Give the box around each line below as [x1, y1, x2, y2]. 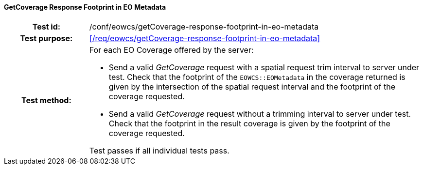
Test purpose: [20, 33, 73, 43]
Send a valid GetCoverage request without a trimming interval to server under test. [108, 108, 411, 119]
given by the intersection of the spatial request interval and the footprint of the [108, 81, 396, 92]
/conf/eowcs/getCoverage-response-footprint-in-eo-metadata [89, 21, 319, 31]
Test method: [21, 95, 71, 105]
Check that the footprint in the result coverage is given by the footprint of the [108, 118, 390, 128]
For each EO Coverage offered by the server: [89, 45, 254, 55]
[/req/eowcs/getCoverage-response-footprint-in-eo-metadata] [89, 33, 320, 43]
